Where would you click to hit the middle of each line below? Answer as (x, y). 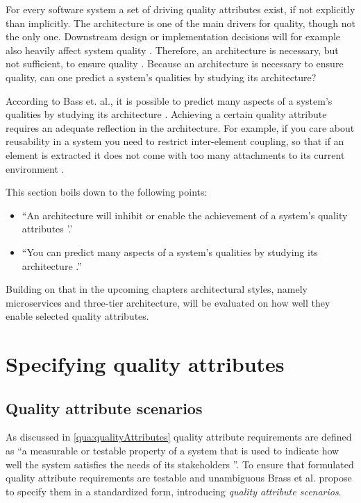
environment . (35, 168)
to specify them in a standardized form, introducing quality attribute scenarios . (174, 491)
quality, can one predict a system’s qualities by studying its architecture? (161, 77)
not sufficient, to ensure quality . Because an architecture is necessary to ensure (175, 63)
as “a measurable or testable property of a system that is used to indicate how (173, 451)
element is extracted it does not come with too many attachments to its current (175, 154)
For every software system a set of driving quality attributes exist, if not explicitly (180, 9)
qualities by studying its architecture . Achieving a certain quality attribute (166, 114)
